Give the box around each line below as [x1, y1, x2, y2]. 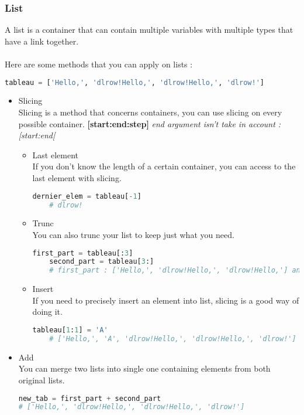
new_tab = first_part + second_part [18, 394, 161, 403]
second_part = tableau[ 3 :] [49, 257, 154, 266]
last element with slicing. [32, 172, 122, 184]
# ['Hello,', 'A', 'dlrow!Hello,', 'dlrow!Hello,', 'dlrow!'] [49, 334, 296, 343]
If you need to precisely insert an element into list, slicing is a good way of [32, 294, 299, 306]
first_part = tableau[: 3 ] [32, 249, 133, 257]
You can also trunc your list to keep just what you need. [32, 228, 234, 240]
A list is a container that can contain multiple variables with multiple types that [5, 23, 293, 36]
